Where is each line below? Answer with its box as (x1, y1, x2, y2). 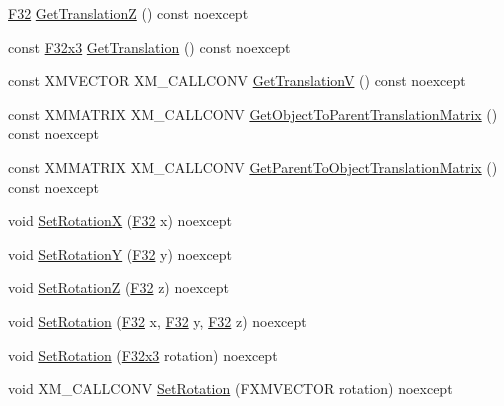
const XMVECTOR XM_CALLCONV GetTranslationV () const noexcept (8, 70, 466, 91)
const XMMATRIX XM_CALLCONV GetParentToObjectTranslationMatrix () (8, 156, 498, 177)
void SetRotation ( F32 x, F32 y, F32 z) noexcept (8, 310, 307, 331)
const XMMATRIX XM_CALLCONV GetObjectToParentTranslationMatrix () (8, 103, 498, 124)
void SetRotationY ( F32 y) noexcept (8, 243, 233, 264)
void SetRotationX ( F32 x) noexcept (8, 210, 233, 231)
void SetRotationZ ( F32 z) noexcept (8, 277, 229, 298)
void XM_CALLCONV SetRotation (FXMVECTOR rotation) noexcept (8, 378, 453, 399)
